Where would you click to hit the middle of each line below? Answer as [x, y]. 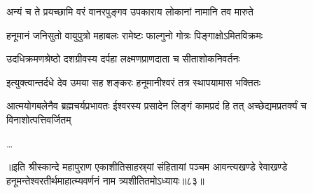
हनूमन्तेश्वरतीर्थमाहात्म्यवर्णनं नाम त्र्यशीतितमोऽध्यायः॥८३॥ [105, 180]
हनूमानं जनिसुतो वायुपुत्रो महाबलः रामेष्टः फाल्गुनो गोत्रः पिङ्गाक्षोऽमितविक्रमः [135, 35]
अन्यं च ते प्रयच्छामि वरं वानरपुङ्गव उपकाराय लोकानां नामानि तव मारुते [130, 11]
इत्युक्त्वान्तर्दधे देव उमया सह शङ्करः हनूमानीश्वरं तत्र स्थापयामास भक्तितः [133, 82]
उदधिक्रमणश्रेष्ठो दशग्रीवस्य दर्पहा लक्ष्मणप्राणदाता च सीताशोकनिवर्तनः [123, 59]
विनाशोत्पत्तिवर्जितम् [39, 119]
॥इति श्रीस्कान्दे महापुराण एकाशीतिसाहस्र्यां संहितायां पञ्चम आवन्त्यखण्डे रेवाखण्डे [147, 167]
